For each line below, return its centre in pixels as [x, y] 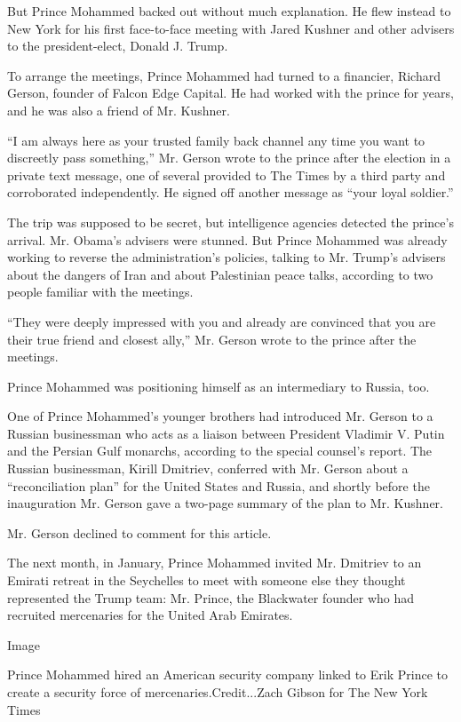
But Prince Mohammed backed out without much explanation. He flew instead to [229, 11]
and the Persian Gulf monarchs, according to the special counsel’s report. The [220, 451]
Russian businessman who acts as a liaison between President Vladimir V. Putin [226, 433]
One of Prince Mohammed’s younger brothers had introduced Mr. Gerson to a [220, 416]
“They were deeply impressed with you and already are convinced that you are [222, 321]
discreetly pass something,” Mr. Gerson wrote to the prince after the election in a [229, 158]
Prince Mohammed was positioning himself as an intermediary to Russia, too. [219, 386]
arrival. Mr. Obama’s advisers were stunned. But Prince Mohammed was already [227, 239]
